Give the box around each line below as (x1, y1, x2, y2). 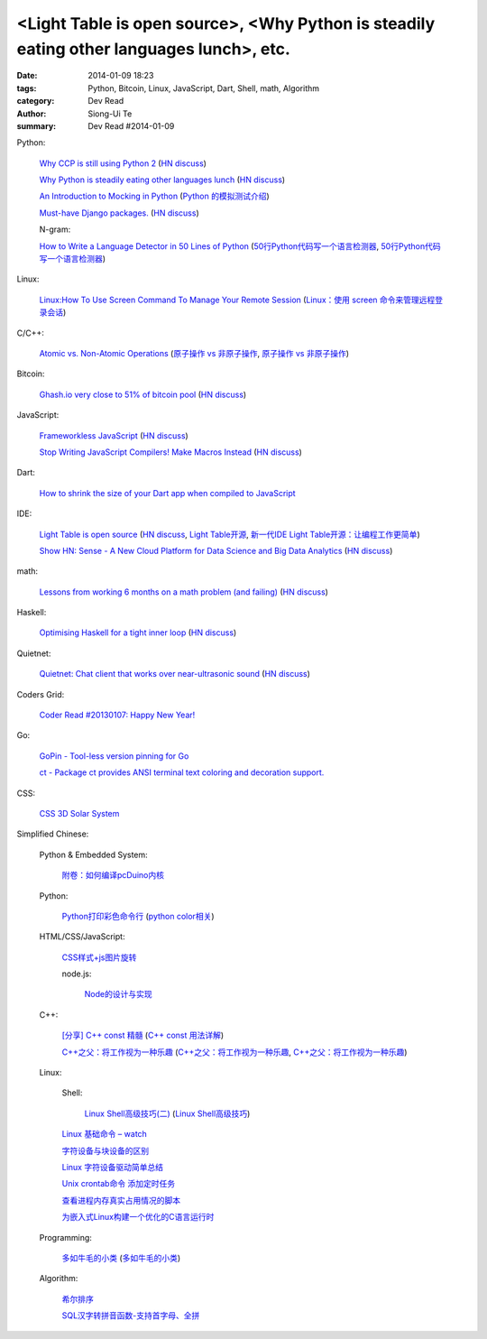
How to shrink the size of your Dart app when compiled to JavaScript (39, 487, 297, 498)
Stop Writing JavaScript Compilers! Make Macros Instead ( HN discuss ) (39, 447, 302, 457)
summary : (16, 120, 57, 131)
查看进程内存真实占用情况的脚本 (61, 1195, 180, 1205)
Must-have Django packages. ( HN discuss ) (39, 208, 199, 218)
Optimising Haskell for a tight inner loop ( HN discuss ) (39, 627, 237, 638)
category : (16, 96, 55, 106)
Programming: (39, 1232, 92, 1242)
